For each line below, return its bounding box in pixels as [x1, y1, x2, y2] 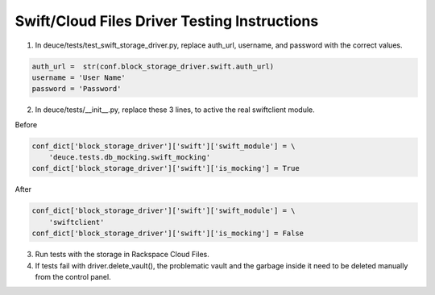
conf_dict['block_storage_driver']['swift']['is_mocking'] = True [31, 164, 300, 173]
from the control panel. [35, 272, 112, 281]
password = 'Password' [31, 85, 122, 93]
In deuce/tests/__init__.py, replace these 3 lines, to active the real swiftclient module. [35, 105, 316, 114]
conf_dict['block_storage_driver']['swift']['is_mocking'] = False [31, 229, 304, 238]
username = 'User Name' [31, 73, 126, 82]
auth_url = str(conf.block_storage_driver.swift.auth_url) [31, 61, 275, 71]
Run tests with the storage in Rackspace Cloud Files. [35, 250, 209, 260]
